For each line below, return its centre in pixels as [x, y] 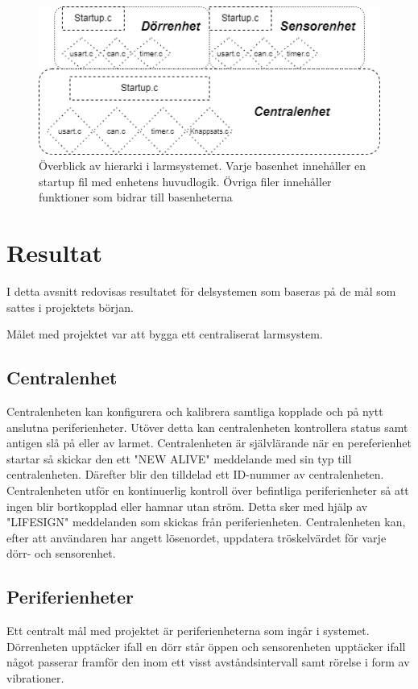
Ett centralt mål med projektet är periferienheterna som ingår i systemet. [188, 631]
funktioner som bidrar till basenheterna [136, 197]
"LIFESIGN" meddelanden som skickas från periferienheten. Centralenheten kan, [206, 522]
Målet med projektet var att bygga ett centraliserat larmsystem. [165, 334]
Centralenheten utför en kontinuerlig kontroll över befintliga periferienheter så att [208, 490]
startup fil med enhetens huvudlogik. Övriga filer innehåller [185, 181]
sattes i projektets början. [70, 307]
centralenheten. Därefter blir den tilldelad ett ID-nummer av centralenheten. [195, 474]
